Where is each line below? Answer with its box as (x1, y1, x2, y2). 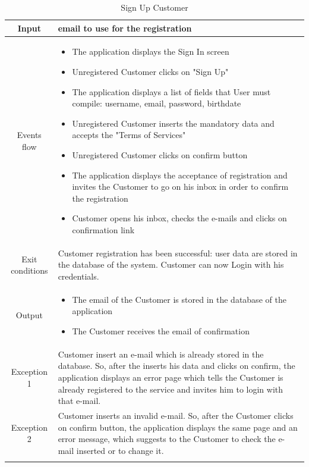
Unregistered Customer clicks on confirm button (72, 149, 248, 161)
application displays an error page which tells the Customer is (58, 371, 283, 384)
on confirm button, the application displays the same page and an (58, 421, 298, 433)
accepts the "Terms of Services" (72, 128, 186, 141)
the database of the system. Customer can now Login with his (58, 258, 284, 271)
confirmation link (72, 223, 135, 236)
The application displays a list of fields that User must (72, 85, 271, 98)
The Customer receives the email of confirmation (72, 325, 250, 337)
